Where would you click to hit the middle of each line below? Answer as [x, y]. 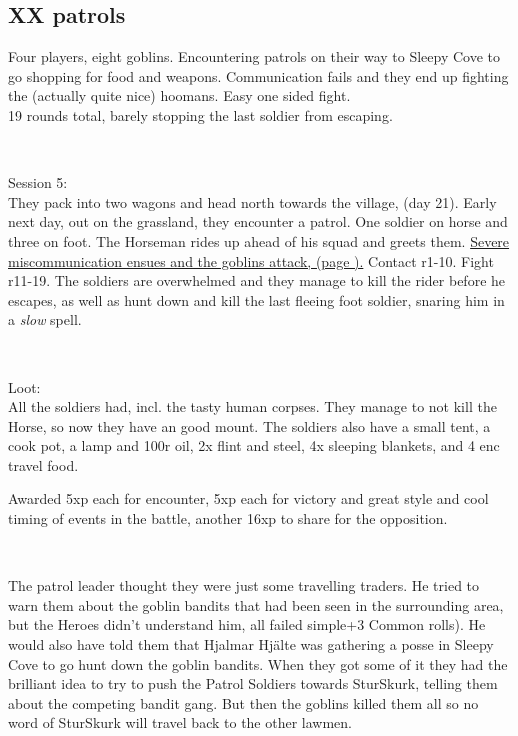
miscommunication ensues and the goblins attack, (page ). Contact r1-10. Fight [251, 260]
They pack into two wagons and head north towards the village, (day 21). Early [252, 201]
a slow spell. [45, 319]
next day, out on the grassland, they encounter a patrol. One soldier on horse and [258, 221]
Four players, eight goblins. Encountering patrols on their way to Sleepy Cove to [254, 56]
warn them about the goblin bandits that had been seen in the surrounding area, [256, 604]
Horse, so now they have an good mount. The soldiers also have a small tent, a [249, 425]
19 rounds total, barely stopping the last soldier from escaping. [200, 114]
